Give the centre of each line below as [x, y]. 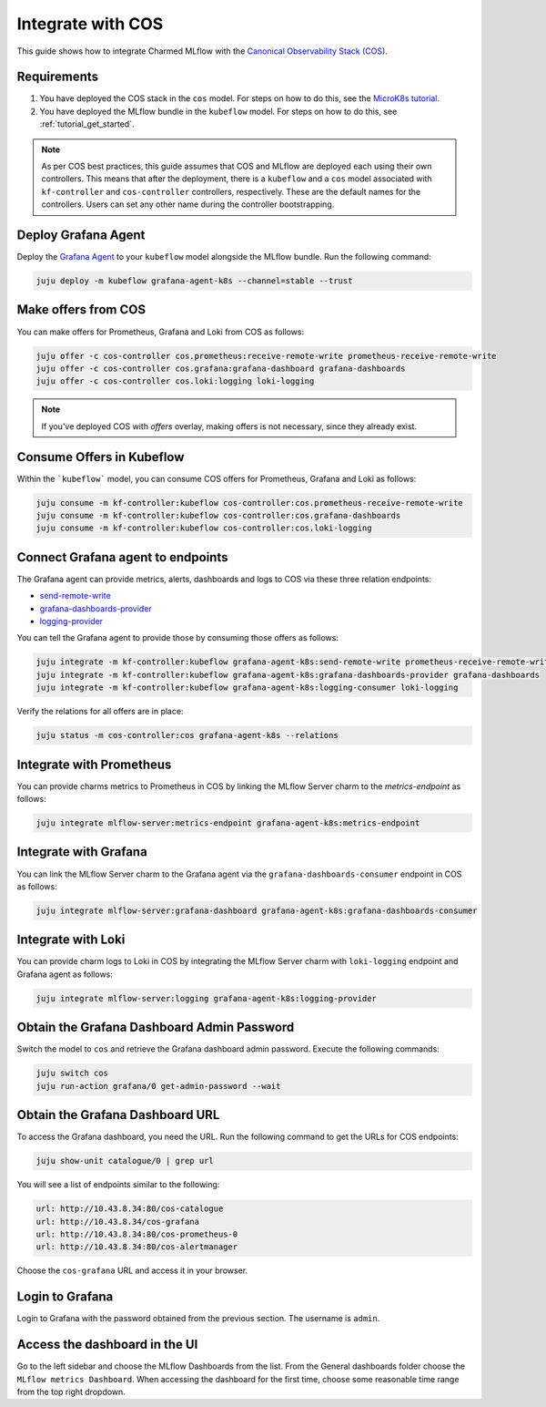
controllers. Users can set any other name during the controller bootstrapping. [188, 204]
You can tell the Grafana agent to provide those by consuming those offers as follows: [177, 638]
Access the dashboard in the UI [107, 1345]
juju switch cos [72, 1073]
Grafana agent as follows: [65, 974]
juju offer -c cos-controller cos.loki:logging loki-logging [175, 381]
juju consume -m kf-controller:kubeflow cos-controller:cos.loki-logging [204, 528]
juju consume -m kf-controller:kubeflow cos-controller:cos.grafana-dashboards [218, 515]
